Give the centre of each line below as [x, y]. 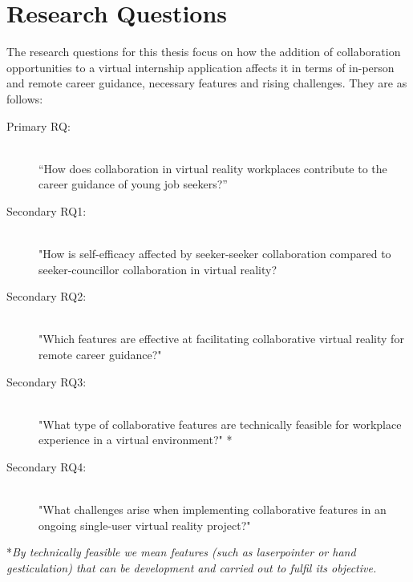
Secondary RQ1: [47, 210]
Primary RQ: [38, 125]
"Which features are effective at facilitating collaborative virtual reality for [221, 339]
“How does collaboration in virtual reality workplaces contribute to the [213, 168]
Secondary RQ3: [47, 381]
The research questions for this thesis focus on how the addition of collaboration [204, 52]
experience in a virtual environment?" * [136, 440]
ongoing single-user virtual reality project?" [145, 525]
